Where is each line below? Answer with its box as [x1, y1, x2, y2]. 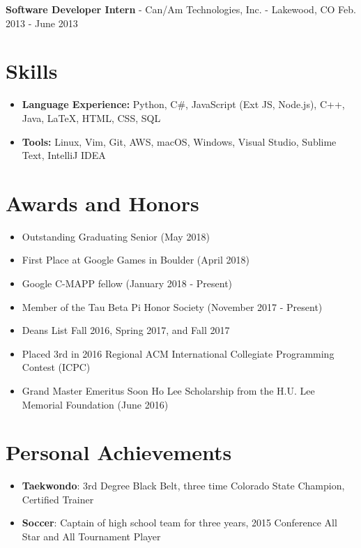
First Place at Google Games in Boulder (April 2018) [22, 252, 249, 267]
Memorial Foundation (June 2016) [22, 397, 169, 411]
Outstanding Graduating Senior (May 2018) [22, 229, 210, 243]
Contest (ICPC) [22, 360, 91, 374]
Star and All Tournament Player [22, 529, 161, 544]
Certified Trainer [22, 492, 94, 506]
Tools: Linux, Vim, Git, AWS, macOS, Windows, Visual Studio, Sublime [22, 134, 337, 149]
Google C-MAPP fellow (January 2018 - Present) [22, 276, 233, 290]
